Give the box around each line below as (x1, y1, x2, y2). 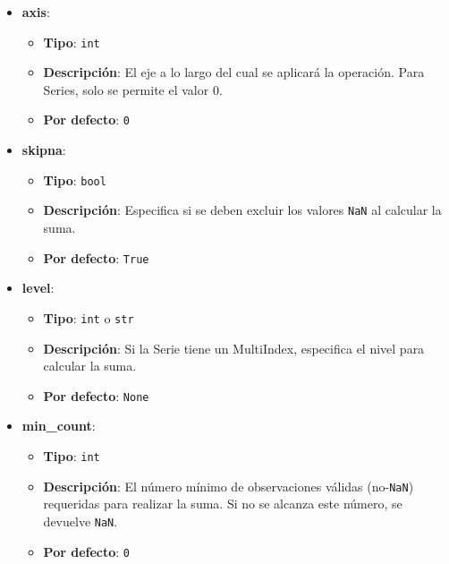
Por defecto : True (43, 248, 149, 267)
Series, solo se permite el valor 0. (43, 80, 223, 98)
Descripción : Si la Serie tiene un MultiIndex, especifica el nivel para (43, 338, 425, 357)
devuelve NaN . (43, 511, 118, 530)
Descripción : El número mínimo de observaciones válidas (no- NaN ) (43, 476, 414, 495)
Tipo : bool (43, 170, 106, 189)
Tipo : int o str (43, 308, 134, 327)
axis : (21, 3, 50, 21)
